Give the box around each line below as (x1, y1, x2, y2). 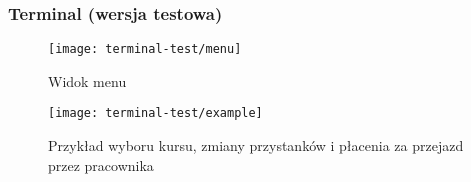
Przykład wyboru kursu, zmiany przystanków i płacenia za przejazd (48, 135, 464, 156)
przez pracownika (48, 154, 154, 175)
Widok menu (48, 70, 127, 91)
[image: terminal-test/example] (48, 106, 263, 121)
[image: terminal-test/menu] (48, 42, 242, 57)
